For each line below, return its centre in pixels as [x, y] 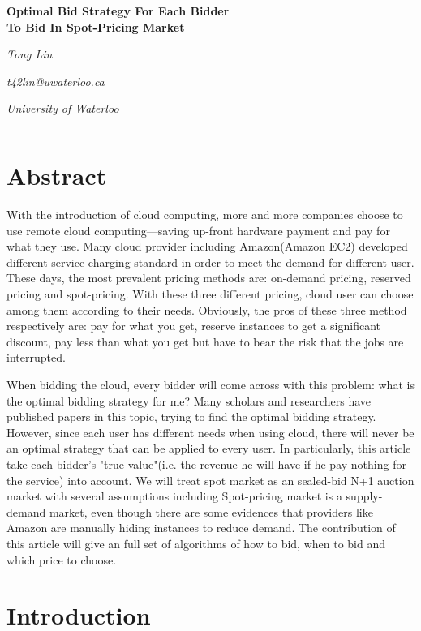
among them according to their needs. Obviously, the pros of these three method [207, 309]
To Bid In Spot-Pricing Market [96, 26]
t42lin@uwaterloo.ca [56, 81]
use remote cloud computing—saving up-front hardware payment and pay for [198, 230]
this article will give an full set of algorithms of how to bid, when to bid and [196, 543]
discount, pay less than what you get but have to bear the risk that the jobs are [205, 341]
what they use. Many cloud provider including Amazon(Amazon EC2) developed [207, 246]
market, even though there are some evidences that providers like [211, 511]
